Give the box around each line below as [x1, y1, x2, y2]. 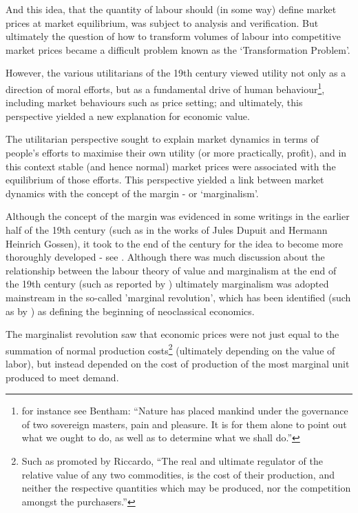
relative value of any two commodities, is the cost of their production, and [21, 467, 335, 481]
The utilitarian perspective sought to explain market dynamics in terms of [6, 132, 319, 146]
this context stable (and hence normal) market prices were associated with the [6, 159, 336, 173]
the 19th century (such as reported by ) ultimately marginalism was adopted [6, 276, 329, 291]
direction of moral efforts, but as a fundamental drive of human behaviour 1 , [6, 79, 325, 96]
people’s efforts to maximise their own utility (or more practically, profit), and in [6, 145, 347, 159]
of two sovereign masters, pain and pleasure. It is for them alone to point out [21, 416, 347, 431]
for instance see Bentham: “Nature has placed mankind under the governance [21, 403, 348, 418]
